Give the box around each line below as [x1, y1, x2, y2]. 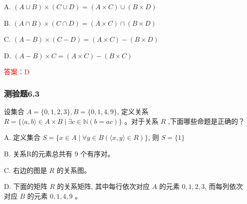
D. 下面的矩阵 [4, 181, 48, 191]
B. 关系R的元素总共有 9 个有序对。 [4, 148, 115, 158]
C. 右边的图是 [4, 165, 47, 175]
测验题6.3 [4, 87, 40, 99]
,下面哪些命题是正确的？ [168, 116, 245, 126]
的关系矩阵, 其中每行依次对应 [57, 181, 150, 191]
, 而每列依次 [204, 181, 243, 191]
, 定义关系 [117, 106, 149, 117]
